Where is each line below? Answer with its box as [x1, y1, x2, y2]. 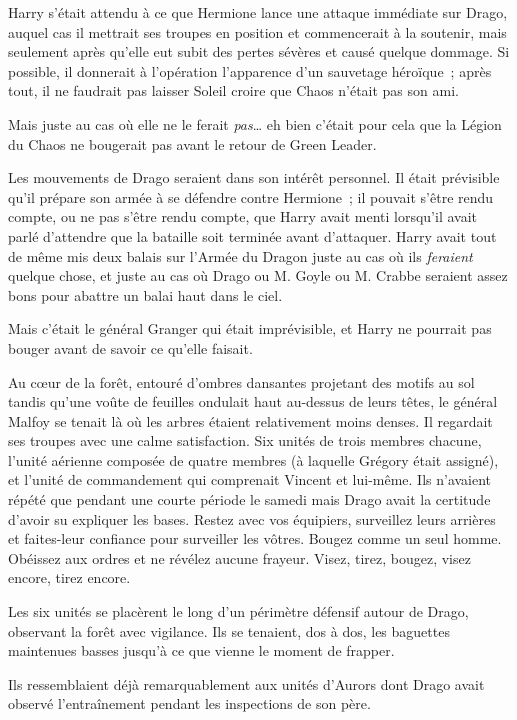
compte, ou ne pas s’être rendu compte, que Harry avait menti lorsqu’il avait [8, 206, 478, 227]
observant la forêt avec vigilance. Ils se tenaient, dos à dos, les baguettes [8, 620, 450, 641]
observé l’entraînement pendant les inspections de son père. [8, 693, 371, 714]
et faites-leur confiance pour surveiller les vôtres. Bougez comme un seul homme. [8, 528, 502, 549]
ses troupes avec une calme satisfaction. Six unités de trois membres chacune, [8, 430, 482, 451]
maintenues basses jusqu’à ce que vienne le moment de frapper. [8, 640, 395, 661]
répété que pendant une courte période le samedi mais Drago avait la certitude [8, 489, 491, 510]
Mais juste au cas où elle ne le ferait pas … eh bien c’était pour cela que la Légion [8, 113, 502, 134]
